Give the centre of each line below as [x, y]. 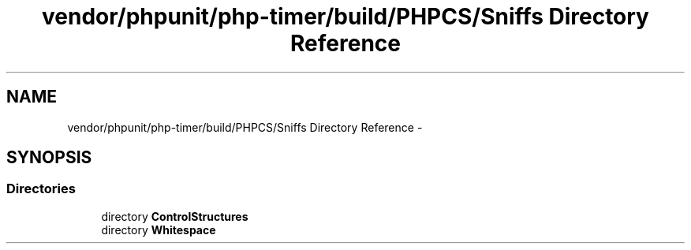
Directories [41, 189]
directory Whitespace [159, 229]
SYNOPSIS [49, 158]
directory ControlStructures [175, 216]
